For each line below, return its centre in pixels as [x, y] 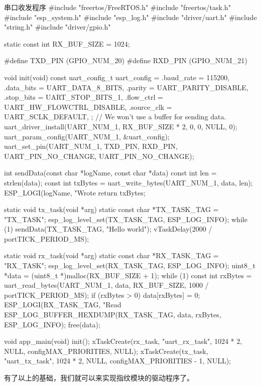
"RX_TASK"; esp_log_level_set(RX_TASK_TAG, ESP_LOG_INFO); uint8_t [130, 265]
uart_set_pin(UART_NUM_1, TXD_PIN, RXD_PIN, [91, 146]
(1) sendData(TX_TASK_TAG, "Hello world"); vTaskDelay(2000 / [108, 229]
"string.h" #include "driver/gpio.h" [57, 27]
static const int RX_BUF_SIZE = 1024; [67, 43]
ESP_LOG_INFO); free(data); [52, 324]
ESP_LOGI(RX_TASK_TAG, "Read [63, 305]
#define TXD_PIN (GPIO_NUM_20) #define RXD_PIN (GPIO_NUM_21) [126, 60]
